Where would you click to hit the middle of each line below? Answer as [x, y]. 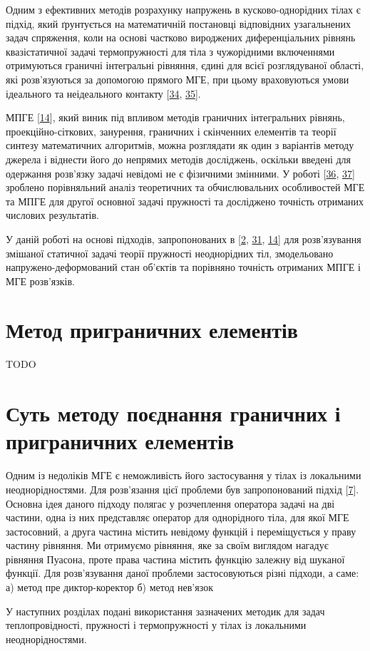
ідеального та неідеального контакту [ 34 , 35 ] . [103, 93]
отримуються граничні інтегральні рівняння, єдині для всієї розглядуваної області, [185, 65]
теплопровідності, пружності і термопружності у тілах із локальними [156, 625]
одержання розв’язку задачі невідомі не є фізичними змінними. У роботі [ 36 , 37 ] [180, 173]
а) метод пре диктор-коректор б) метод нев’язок [109, 587]
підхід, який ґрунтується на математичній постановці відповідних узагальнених [179, 23]
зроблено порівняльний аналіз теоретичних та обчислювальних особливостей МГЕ [185, 187]
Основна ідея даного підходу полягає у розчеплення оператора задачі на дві [170, 503]
